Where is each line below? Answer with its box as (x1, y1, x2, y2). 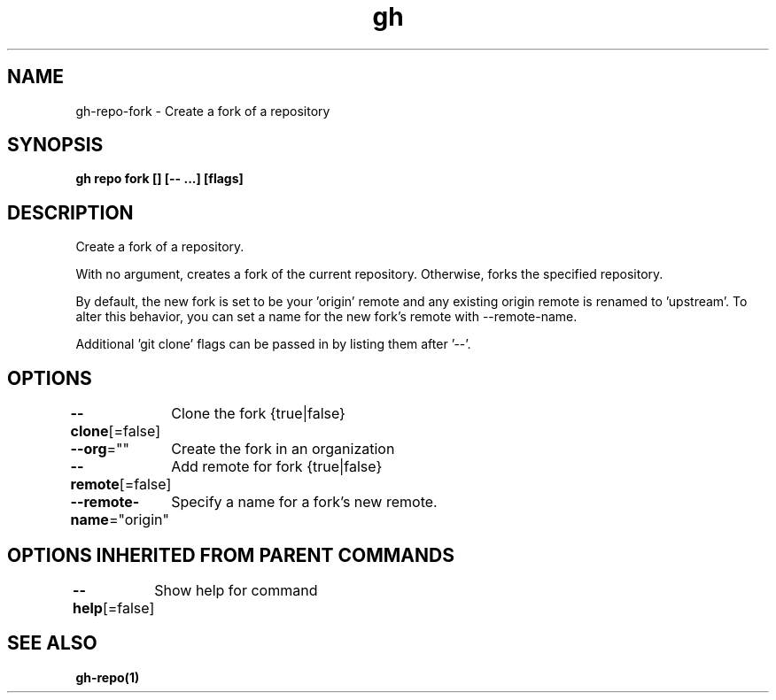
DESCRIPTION (7, 201, 134, 224)
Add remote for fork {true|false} (171, 458, 383, 476)
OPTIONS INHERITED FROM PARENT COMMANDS (7, 543, 454, 566)
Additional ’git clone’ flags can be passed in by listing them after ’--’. (75, 336, 471, 352)
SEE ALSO (7, 632, 97, 655)
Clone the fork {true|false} (171, 404, 345, 423)
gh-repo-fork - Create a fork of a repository (75, 103, 330, 119)
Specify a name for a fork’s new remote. (171, 493, 438, 512)
